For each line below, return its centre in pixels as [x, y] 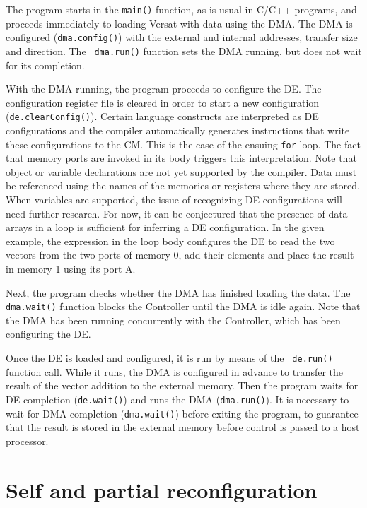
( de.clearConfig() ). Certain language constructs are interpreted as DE [162, 116]
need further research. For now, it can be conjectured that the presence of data [177, 213]
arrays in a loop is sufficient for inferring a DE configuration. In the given [165, 227]
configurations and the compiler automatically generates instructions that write [178, 130]
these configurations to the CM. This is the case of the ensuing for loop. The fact [183, 144]
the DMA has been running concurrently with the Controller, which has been [173, 320]
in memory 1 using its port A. [71, 268]
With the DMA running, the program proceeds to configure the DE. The [164, 89]
